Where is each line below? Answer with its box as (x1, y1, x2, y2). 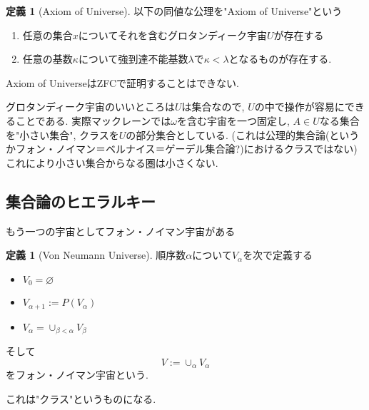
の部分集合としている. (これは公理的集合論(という (126, 127, 360, 142)
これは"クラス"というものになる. (6, 391, 156, 406)
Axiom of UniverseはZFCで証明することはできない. (6, 75, 239, 90)
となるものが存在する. (228, 51, 332, 66)
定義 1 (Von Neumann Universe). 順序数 (6, 247, 186, 262)
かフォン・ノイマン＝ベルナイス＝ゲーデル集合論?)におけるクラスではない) (6, 141, 358, 156)
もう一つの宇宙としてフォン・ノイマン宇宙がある (6, 223, 236, 238)
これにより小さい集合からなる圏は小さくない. (6, 155, 218, 170)
